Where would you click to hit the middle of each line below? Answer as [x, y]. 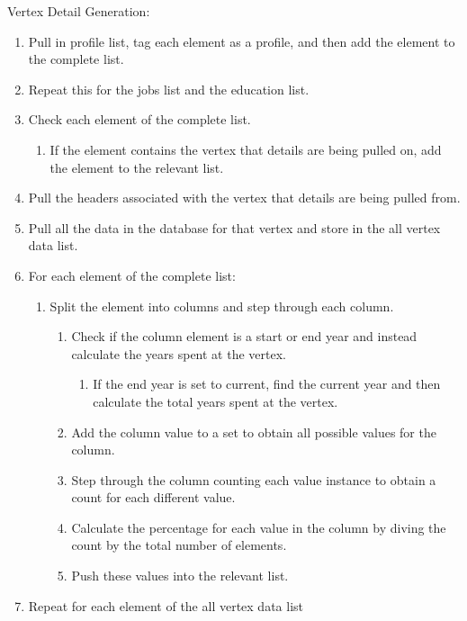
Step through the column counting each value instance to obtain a [254, 479]
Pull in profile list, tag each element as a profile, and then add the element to [242, 41]
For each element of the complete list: [132, 275]
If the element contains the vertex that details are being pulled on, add [246, 149]
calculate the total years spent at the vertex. [216, 401]
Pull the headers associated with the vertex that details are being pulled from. [244, 198]
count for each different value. [153, 497]
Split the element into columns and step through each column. [222, 306]
